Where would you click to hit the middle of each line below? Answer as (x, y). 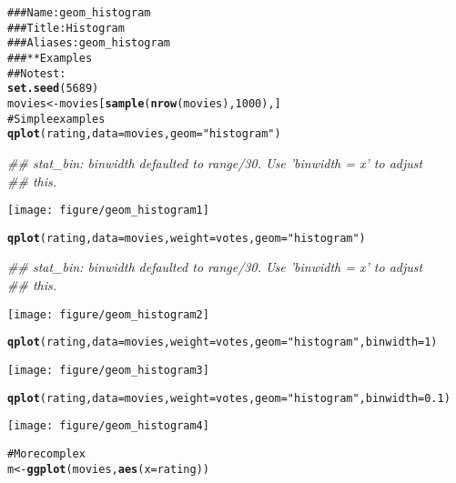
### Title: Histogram (66, 28)
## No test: (37, 73)
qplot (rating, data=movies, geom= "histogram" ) (144, 134)
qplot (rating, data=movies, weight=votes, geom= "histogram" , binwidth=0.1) (229, 398)
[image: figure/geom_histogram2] (108, 314)
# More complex (46, 453)
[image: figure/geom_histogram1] (108, 211)
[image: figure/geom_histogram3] (108, 370)
